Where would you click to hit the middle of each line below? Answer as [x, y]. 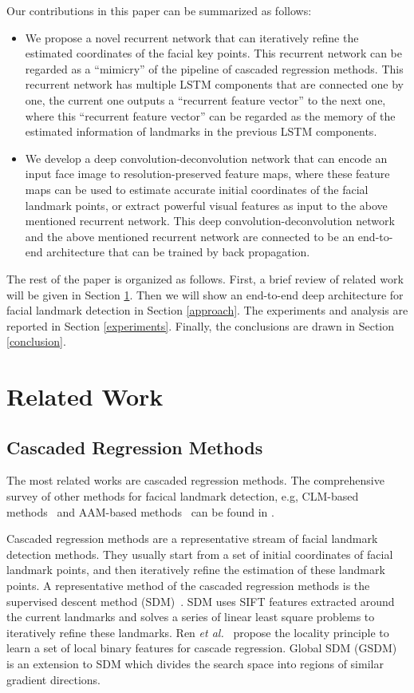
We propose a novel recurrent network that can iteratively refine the [192, 37]
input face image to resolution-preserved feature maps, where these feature [207, 174]
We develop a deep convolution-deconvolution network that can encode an [206, 158]
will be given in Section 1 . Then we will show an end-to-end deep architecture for [205, 294]
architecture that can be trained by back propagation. [178, 252]
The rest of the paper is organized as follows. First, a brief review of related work [205, 278]
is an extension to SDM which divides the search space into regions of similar [195, 663]
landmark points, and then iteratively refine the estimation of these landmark [196, 570]
